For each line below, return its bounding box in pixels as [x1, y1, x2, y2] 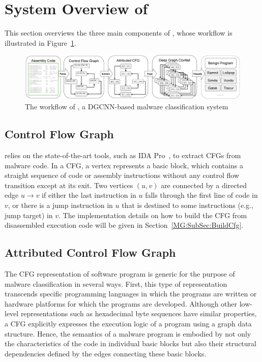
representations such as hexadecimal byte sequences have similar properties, [20, 308, 257, 319]
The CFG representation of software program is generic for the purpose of [5, 268, 235, 279]
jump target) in [5, 209, 53, 220]
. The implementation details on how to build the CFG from [59, 209, 247, 220]
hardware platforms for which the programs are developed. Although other [5, 298, 238, 309]
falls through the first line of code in [145, 190, 258, 200]
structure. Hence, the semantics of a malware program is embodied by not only [5, 328, 251, 339]
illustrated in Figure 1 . [5, 37, 76, 48]
